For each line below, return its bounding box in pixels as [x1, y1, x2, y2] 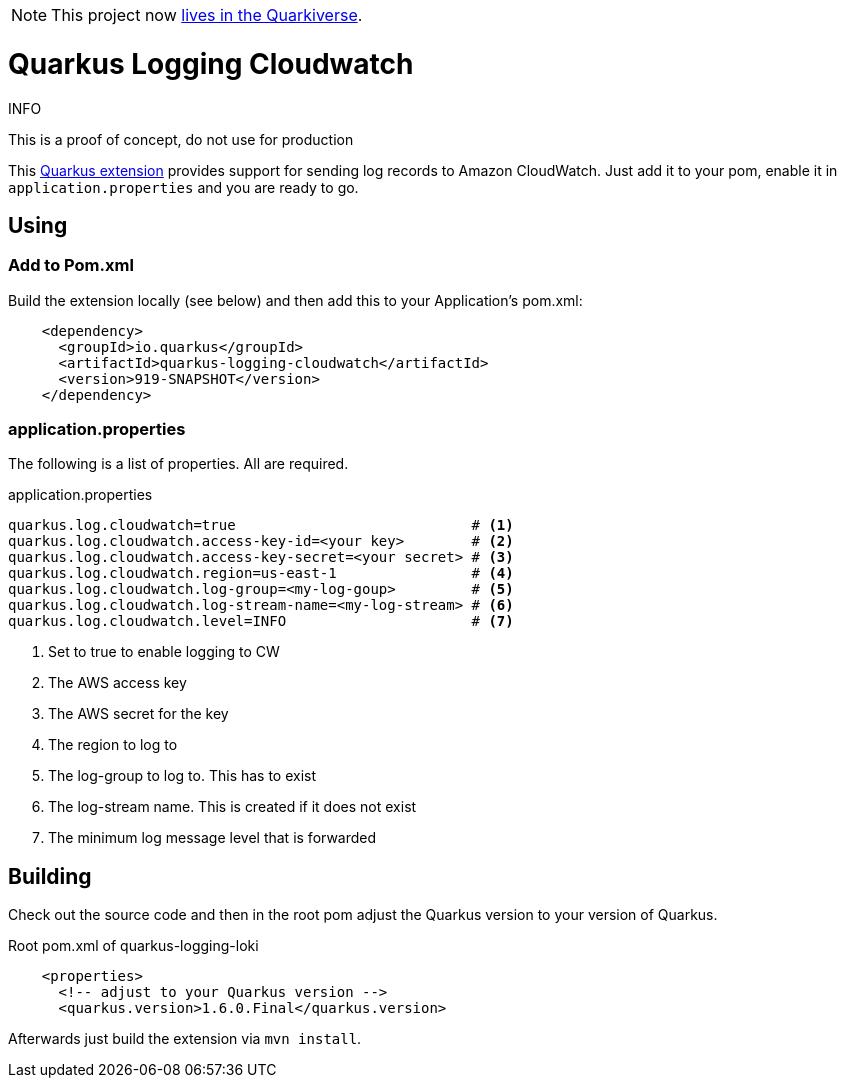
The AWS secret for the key [48, 705, 229, 723]
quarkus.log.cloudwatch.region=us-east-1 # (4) [8, 565, 514, 582]
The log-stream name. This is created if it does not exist [48, 798, 417, 816]
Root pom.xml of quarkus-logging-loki [8, 937, 259, 955]
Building [8, 863, 92, 889]
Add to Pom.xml [8, 255, 134, 276]
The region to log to [48, 736, 178, 754]
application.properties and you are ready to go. [8, 178, 359, 196]
